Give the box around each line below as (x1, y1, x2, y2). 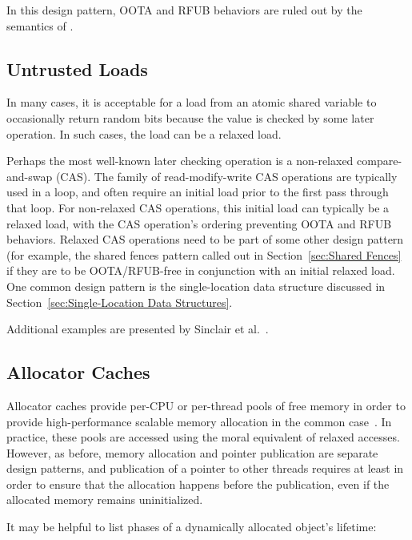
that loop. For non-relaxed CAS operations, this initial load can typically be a (6, 199, 390, 216)
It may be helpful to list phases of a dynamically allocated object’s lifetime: (6, 518, 377, 535)
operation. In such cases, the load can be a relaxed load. (6, 125, 282, 142)
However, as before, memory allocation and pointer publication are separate (6, 444, 378, 461)
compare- (357, 152, 402, 169)
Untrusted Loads (6, 56, 148, 81)
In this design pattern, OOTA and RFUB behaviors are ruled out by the (6, 2, 362, 18)
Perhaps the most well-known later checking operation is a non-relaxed (6, 152, 354, 169)
